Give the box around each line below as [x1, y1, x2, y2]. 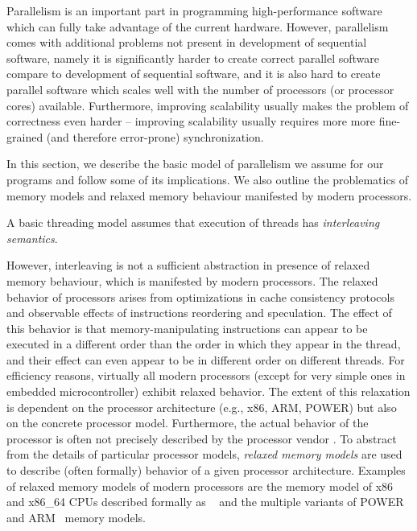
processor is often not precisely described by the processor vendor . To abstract [6, 430, 397, 447]
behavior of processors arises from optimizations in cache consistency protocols [6, 288, 394, 305]
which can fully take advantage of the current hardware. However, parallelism [6, 18, 389, 35]
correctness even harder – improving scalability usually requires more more [6, 113, 376, 130]
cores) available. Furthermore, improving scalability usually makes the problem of [6, 97, 409, 113]
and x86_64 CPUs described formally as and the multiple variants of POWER [6, 493, 404, 510]
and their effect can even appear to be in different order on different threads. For [6, 351, 405, 368]
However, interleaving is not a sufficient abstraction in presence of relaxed [6, 257, 370, 274]
